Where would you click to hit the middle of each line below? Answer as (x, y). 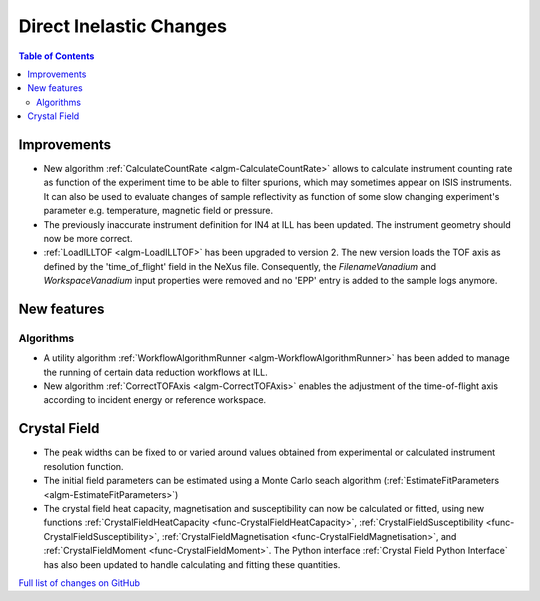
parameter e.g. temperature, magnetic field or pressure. (158, 211)
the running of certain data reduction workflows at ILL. (156, 372)
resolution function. (83, 466)
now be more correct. (88, 238)
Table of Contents (56, 56)
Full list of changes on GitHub (79, 582)
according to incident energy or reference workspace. (155, 400)
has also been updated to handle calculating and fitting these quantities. (192, 564)
